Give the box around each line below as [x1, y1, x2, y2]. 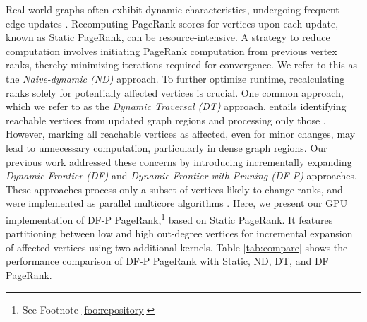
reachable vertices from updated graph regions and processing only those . [6, 112, 326, 127]
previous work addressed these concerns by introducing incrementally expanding [6, 154, 352, 169]
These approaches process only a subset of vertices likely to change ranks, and [6, 181, 343, 196]
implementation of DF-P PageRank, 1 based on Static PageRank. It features [6, 210, 333, 227]
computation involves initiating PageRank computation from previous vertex [6, 43, 337, 58]
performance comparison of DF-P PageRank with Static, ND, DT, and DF [6, 254, 329, 268]
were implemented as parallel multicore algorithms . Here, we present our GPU [6, 196, 348, 210]
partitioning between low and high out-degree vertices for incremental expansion [6, 226, 353, 241]
